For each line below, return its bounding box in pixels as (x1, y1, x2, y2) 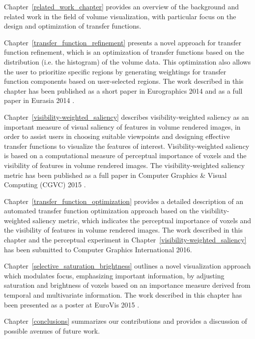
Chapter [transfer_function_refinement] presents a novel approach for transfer (4, 37, 241, 47)
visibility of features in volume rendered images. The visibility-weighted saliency (4, 160, 245, 170)
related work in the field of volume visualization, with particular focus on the (4, 11, 236, 21)
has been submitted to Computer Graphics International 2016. (4, 244, 192, 254)
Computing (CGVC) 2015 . (4, 179, 86, 190)
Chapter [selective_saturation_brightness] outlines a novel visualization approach (4, 261, 251, 271)
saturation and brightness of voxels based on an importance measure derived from (4, 280, 251, 290)
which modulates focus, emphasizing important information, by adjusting (4, 270, 225, 280)
